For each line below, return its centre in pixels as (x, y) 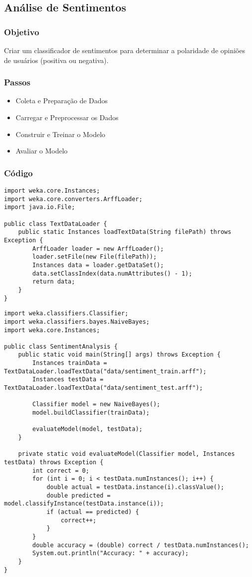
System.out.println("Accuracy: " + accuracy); (111, 553)
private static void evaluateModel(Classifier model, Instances (126, 454)
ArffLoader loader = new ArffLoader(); (98, 249)
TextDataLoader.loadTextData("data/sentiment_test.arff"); (103, 388)
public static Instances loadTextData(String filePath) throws (125, 232)
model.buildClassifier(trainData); (91, 413)
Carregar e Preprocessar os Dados (67, 117)
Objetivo (22, 32)
